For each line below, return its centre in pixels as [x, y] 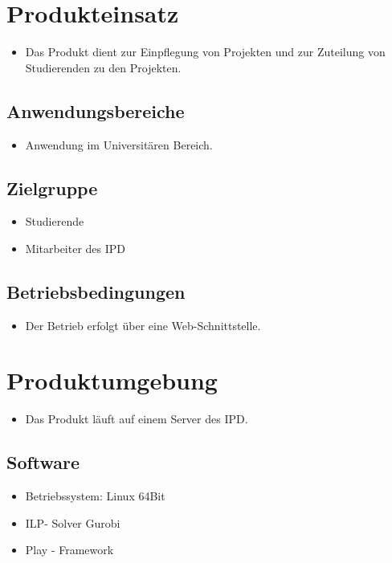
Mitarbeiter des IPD [76, 248]
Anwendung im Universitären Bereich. [119, 144]
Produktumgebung [112, 380]
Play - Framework [69, 550]
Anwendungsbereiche [96, 110]
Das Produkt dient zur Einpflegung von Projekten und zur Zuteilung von [205, 52]
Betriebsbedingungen [96, 291]
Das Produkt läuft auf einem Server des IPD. [137, 419]
